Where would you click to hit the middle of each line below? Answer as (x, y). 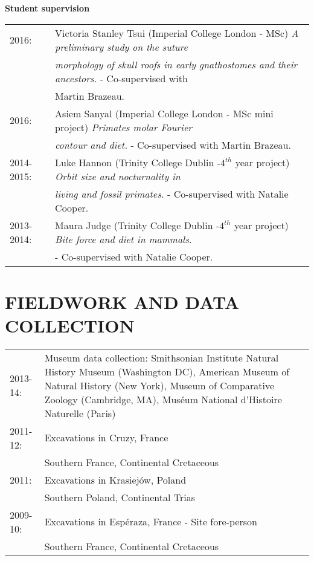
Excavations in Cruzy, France (106, 438)
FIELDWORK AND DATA (122, 301)
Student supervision (47, 8)
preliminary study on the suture (121, 47)
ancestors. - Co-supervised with (121, 78)
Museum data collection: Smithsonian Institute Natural (162, 357)
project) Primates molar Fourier (124, 127)
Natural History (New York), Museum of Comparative (159, 385)
